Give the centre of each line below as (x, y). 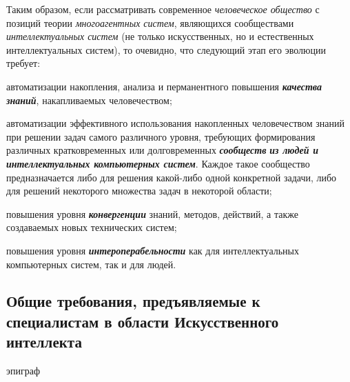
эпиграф (23, 371)
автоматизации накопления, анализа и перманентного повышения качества (164, 86)
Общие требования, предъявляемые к (133, 301)
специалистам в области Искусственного (143, 321)
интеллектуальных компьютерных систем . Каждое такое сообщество (158, 163)
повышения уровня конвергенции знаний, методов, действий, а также (152, 213)
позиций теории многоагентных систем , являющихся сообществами (150, 22)
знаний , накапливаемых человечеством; (89, 100)
